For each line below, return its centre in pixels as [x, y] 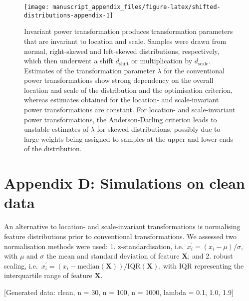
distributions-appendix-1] [69, 15]
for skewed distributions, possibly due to [159, 129]
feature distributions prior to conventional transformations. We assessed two [120, 236]
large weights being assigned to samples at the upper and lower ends [128, 139]
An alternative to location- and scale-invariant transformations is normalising [122, 226]
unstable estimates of [56, 129]
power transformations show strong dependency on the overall [119, 80]
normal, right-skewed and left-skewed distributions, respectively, [122, 51]
